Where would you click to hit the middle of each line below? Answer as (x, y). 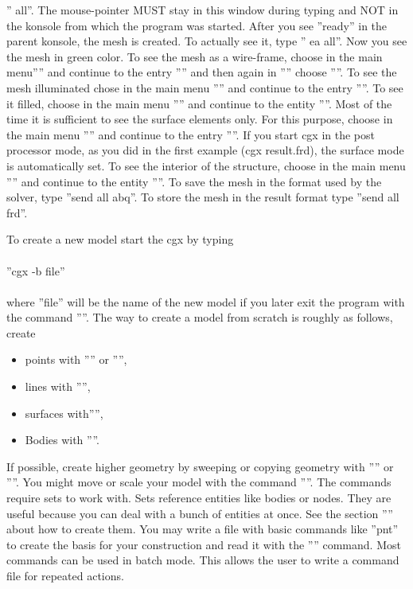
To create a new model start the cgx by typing (120, 239)
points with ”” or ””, (76, 359)
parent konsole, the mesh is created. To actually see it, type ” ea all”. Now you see (207, 41)
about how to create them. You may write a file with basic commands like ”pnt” (203, 529)
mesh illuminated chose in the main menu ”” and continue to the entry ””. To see (205, 87)
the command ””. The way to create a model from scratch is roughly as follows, (200, 317)
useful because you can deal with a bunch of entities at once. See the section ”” (200, 513)
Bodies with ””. (62, 440)
